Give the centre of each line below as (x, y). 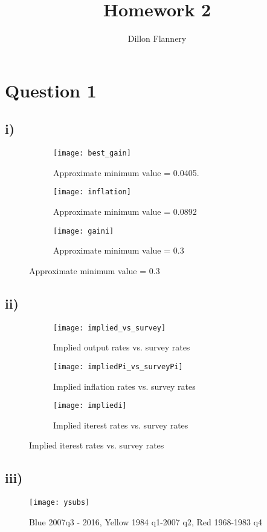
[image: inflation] (92, 192)
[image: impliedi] (90, 406)
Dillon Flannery (157, 38)
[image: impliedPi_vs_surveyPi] (118, 366)
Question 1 (51, 90)
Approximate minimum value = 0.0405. (126, 172)
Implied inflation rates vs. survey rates (124, 386)
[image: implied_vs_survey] (110, 328)
